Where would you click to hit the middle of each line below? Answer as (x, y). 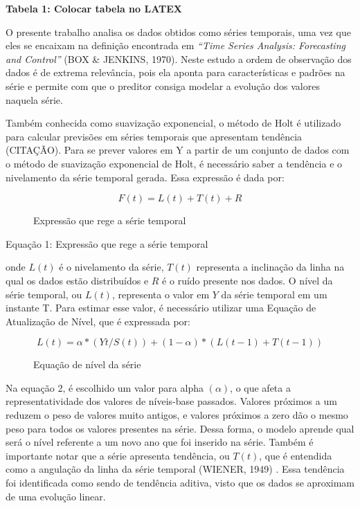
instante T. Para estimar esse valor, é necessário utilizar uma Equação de (161, 308)
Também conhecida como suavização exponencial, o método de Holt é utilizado (173, 123)
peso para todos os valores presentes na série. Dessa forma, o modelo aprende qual (180, 428)
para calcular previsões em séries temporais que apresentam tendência (154, 136)
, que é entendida (296, 455)
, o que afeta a (260, 387)
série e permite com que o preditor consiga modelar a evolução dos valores (163, 85)
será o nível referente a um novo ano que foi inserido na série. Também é (160, 442)
